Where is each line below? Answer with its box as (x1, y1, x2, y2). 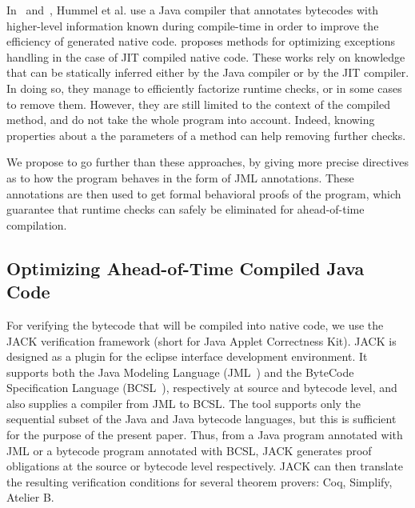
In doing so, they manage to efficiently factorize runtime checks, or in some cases (6, 79, 402, 96)
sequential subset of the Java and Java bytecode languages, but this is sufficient (6, 410, 397, 427)
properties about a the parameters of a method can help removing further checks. (6, 126, 406, 143)
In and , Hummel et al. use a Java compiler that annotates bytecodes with (6, 2, 379, 18)
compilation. (6, 216, 67, 233)
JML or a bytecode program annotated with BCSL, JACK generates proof (6, 442, 372, 458)
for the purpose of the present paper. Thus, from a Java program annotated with (6, 426, 403, 443)
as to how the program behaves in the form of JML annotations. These (6, 169, 354, 186)
